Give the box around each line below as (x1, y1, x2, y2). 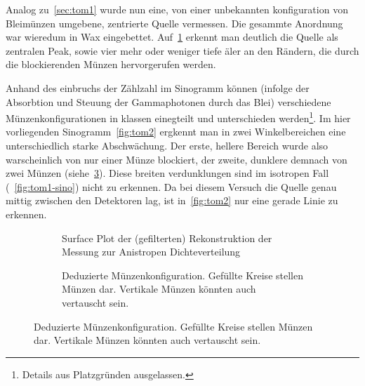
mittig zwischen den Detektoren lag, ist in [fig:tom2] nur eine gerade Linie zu (6, 193, 338, 208)
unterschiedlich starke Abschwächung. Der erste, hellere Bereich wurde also (6, 138, 328, 152)
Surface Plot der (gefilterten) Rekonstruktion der (62, 230, 272, 245)
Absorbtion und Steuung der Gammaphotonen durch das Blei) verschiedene (6, 94, 331, 109)
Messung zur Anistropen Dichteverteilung (62, 244, 241, 259)
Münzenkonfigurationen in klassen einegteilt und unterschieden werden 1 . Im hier (6, 109, 351, 125)
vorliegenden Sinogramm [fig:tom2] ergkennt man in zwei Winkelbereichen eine (6, 124, 346, 139)
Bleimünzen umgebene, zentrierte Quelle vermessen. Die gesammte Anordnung (6, 15, 343, 30)
